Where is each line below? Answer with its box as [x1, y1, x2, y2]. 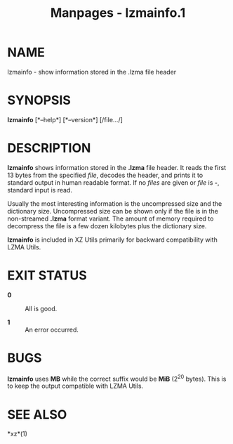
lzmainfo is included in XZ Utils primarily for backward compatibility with [7, 235, 218, 244]
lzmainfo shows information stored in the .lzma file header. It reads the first [7, 163, 227, 171]
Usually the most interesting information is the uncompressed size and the [7, 199, 222, 208]
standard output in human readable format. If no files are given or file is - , [7, 178, 220, 187]
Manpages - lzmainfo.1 [50, 5, 186, 21]
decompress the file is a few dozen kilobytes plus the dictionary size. [7, 221, 207, 230]
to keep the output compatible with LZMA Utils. [7, 381, 144, 391]
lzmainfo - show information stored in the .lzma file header [7, 67, 177, 76]
